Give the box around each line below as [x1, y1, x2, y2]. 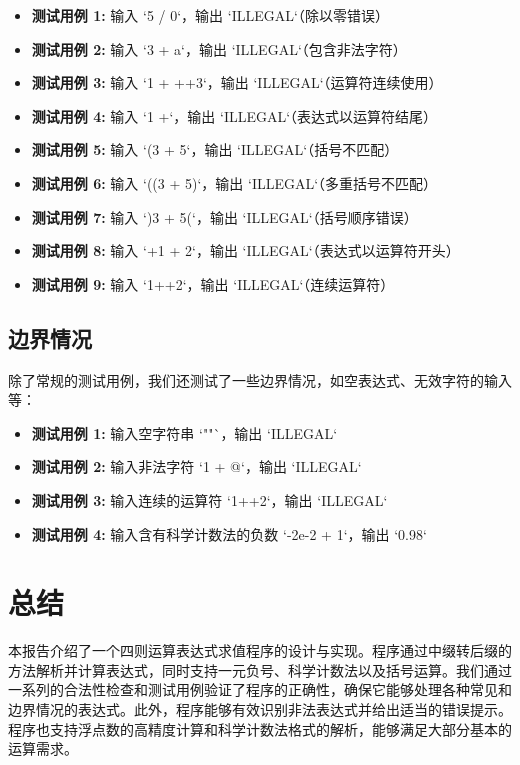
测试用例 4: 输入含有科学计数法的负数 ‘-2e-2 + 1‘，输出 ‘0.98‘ [31, 523, 427, 544]
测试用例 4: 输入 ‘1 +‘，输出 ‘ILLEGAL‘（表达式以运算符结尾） [31, 105, 438, 126]
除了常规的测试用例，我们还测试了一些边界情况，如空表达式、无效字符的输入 [8, 369, 512, 390]
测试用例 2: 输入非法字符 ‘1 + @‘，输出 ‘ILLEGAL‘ [31, 456, 362, 477]
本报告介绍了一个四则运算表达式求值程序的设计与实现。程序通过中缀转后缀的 [8, 640, 512, 661]
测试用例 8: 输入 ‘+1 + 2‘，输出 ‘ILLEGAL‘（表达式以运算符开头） [31, 240, 460, 261]
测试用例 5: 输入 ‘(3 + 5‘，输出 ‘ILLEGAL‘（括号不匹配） [31, 139, 399, 160]
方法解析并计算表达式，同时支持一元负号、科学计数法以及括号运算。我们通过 [8, 659, 512, 680]
